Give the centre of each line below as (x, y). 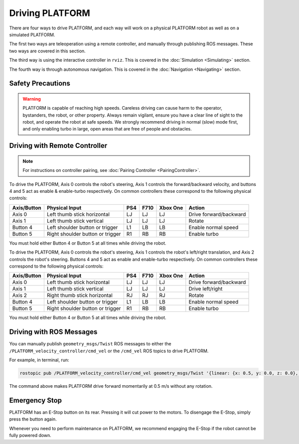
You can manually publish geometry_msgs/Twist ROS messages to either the (90, 344)
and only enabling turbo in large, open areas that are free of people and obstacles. (107, 129)
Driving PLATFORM (50, 13)
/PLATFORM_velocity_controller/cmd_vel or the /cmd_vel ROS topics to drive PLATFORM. (109, 351)
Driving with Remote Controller (58, 146)
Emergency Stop (36, 400)
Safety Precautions (40, 83)
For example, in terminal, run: (39, 360)
